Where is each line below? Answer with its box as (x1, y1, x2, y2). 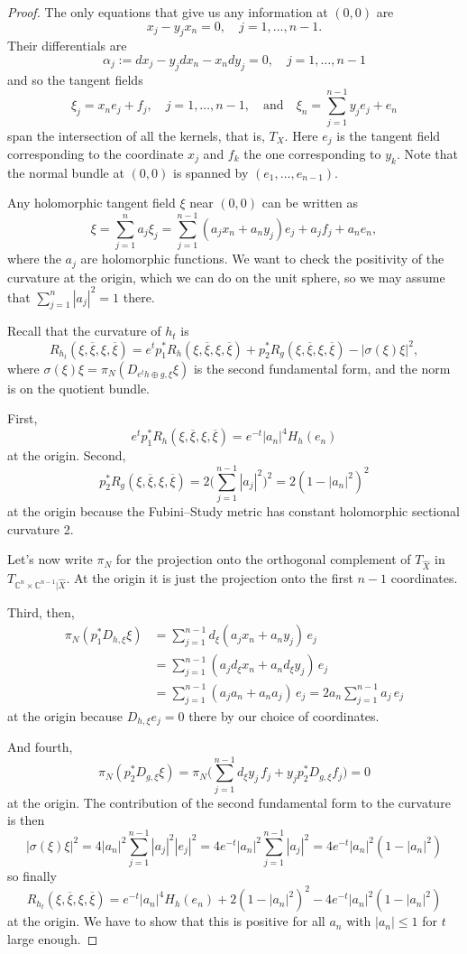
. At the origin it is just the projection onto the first (66, 568, 353, 587)
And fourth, (7, 737, 73, 756)
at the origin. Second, (7, 446, 126, 465)
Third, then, (7, 602, 75, 621)
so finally (7, 866, 57, 885)
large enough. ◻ (7, 929, 98, 948)
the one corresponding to (243, 144, 381, 162)
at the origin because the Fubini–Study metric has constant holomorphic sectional (7, 501, 460, 520)
